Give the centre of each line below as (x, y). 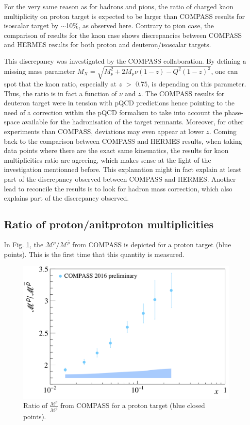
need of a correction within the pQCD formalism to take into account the (113, 112)
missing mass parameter (40, 71)
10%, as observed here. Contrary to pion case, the (140, 25)
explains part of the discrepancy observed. (67, 198)
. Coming (223, 131)
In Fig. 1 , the (24, 245)
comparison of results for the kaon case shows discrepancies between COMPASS (123, 35)
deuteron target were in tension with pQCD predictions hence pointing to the (119, 103)
